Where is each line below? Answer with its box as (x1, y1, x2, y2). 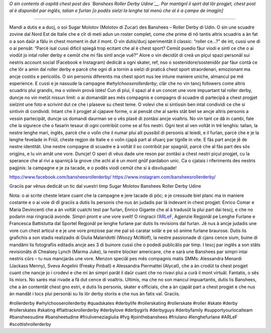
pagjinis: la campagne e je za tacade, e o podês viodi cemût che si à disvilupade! (9, 165, 177, 171)
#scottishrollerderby (9, 321, 51, 327)
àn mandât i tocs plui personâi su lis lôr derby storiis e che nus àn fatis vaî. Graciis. (9, 291, 180, 297)
